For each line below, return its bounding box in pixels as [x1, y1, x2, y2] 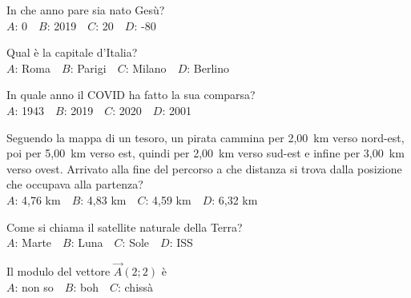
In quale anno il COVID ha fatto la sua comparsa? [6, 86, 256, 103]
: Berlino [187, 59, 229, 76]
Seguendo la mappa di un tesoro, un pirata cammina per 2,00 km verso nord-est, [6, 129, 405, 145]
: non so [14, 278, 54, 295]
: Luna [71, 234, 103, 251]
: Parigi [70, 59, 107, 76]
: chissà [117, 278, 154, 295]
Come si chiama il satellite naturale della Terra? [6, 218, 243, 235]
